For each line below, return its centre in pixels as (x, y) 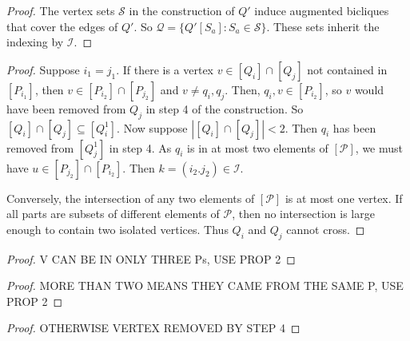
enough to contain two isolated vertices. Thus (117, 229)
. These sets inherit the (323, 26)
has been (354, 127)
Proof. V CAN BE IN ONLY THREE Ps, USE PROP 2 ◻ (151, 258)
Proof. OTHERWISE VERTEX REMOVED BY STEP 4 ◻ (153, 328)
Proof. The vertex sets (61, 10)
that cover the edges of (62, 26)
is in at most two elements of (258, 147)
